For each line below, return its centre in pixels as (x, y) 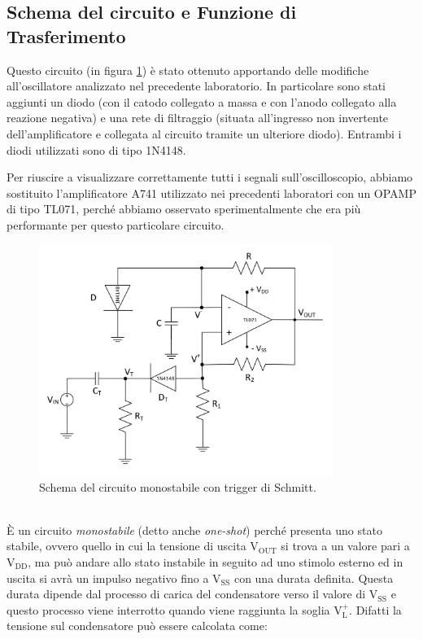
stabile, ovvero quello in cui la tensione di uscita (126, 546)
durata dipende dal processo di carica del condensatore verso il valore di (186, 594)
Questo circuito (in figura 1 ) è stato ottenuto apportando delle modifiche (188, 70)
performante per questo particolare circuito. (116, 224)
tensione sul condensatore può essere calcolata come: (137, 626)
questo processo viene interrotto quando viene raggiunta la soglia (168, 609)
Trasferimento (66, 35)
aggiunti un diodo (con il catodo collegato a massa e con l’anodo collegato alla (202, 101)
